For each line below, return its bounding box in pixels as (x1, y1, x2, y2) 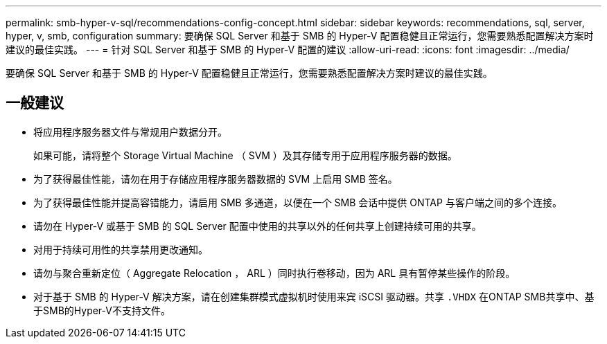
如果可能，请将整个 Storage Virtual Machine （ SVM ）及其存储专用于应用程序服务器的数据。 (33, 149, 457, 161)
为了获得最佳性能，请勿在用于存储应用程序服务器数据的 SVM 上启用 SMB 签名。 (33, 172, 398, 185)
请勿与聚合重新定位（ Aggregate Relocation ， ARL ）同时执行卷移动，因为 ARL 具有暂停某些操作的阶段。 (33, 266, 516, 279)
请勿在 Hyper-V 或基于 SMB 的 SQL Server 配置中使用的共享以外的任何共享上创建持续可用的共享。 (33, 219, 482, 232)
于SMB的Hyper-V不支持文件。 (33, 304, 170, 316)
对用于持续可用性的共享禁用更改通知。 (33, 243, 208, 255)
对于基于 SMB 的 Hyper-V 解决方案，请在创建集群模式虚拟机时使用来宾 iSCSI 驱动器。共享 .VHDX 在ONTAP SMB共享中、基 (33, 290, 595, 302)
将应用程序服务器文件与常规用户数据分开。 (33, 125, 227, 138)
